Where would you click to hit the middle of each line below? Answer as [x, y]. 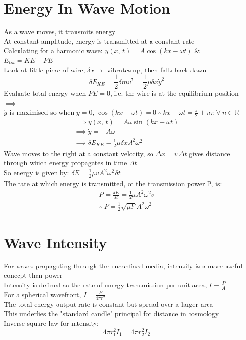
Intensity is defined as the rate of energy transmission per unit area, [105, 284]
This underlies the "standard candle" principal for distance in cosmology [112, 313]
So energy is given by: [37, 172]
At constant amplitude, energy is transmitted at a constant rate [99, 41]
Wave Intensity [56, 242]
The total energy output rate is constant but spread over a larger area [109, 304]
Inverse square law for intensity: [51, 323]
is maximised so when [42, 112]
